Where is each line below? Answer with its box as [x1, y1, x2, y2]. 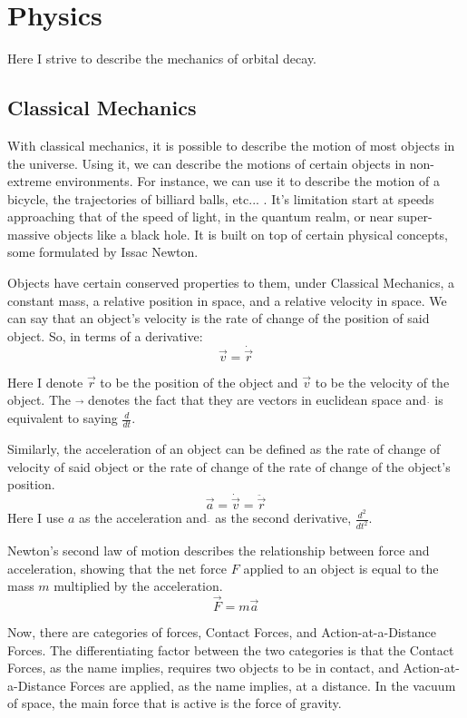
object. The [7, 390, 71, 409]
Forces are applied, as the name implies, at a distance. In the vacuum [70, 675, 456, 694]
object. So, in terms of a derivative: [7, 326, 203, 345]
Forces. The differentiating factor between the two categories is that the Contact [7, 640, 454, 659]
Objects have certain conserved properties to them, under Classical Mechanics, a [7, 273, 454, 292]
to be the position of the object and [100, 372, 298, 391]
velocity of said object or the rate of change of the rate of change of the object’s [7, 457, 451, 476]
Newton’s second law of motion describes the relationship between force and [7, 541, 430, 560]
